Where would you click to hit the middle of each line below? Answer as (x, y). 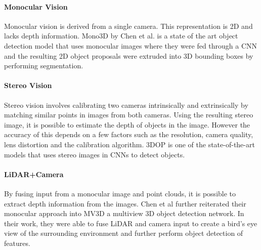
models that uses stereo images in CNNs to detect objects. (95, 154)
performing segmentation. (44, 66)
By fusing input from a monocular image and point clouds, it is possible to (120, 193)
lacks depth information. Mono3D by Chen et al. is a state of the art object (121, 36)
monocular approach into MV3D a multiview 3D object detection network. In (124, 213)
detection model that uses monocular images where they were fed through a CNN (131, 45)
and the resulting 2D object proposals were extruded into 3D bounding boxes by (129, 55)
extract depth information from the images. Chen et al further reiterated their (125, 203)
